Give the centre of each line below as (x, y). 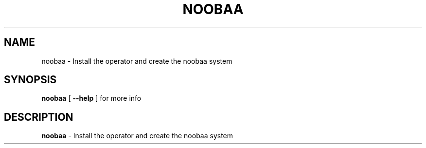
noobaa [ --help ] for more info (91, 98)
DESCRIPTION (39, 117)
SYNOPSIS (30, 80)
